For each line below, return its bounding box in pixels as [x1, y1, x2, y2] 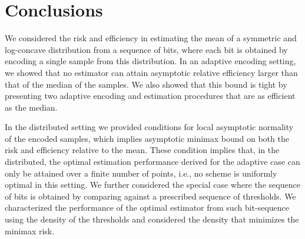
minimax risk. [5, 224, 55, 237]
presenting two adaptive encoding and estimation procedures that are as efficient [5, 89, 296, 102]
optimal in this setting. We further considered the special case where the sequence [5, 178, 300, 191]
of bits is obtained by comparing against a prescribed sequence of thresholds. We [5, 190, 296, 202]
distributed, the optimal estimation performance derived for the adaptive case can [5, 155, 300, 168]
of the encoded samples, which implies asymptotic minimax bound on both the [5, 132, 289, 144]
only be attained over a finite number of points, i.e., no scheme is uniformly [5, 167, 277, 179]
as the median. [5, 101, 58, 113]
